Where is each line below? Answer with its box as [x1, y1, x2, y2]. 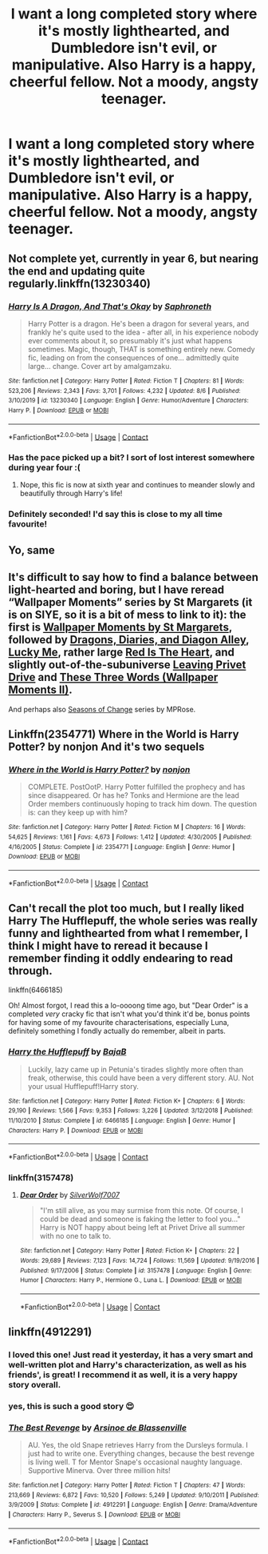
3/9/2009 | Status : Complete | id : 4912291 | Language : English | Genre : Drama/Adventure [8, 1501, 258, 1509]
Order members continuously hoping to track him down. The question [27, 799, 258, 809]
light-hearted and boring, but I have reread [8, 583, 225, 597]
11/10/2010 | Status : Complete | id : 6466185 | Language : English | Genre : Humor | [8, 1116, 235, 1124]
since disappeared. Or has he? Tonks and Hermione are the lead [27, 791, 239, 800]
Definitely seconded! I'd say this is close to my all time [8, 509, 223, 520]
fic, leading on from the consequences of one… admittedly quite [27, 353, 239, 362]
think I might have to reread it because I [8, 939, 209, 952]
